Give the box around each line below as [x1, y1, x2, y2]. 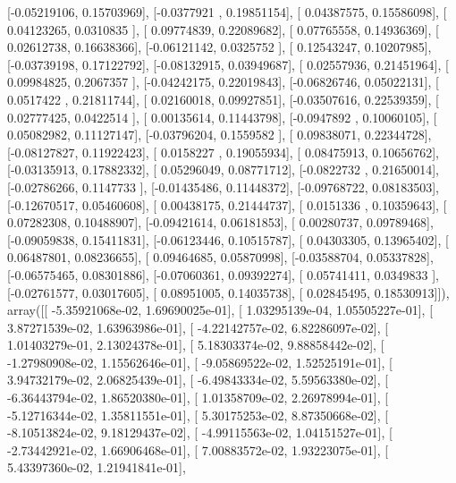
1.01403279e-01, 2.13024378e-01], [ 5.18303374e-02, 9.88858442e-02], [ [7, 335, 384, 354]
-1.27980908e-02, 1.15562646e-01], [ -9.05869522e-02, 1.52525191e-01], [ [7, 352, 393, 371]
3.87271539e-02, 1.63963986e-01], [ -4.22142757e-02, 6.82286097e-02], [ [7, 318, 389, 336]
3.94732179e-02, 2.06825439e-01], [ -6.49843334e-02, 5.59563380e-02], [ [7, 370, 389, 389]
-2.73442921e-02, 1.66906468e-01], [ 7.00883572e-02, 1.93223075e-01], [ [7, 440, 389, 459]
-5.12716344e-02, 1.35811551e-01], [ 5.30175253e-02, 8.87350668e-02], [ [7, 405, 389, 424]
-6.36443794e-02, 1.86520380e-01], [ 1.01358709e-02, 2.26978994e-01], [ [7, 388, 389, 407]
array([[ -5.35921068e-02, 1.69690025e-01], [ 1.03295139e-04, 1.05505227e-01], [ [7, 301, 434, 319]
